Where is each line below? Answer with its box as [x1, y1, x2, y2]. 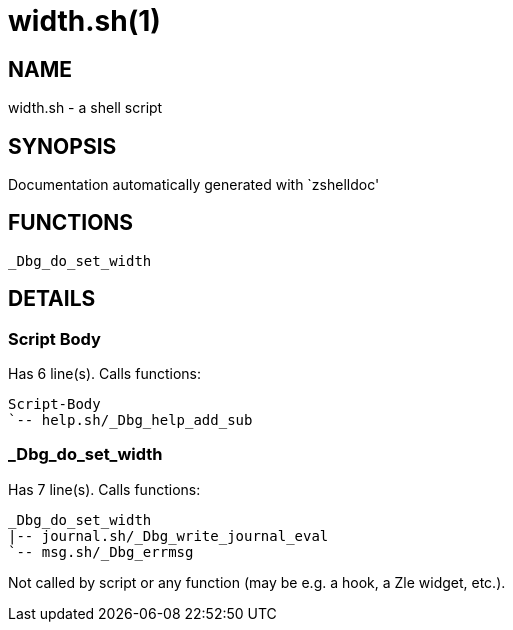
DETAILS [8, 286, 96, 312]
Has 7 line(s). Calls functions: [8, 480, 201, 498]
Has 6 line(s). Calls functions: [8, 365, 201, 383]
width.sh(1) [8, 4, 161, 38]
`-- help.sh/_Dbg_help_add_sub [8, 412, 253, 429]
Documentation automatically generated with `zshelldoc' [8, 176, 380, 194]
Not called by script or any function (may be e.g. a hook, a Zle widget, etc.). [8, 573, 506, 591]
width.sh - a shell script [8, 99, 163, 117]
